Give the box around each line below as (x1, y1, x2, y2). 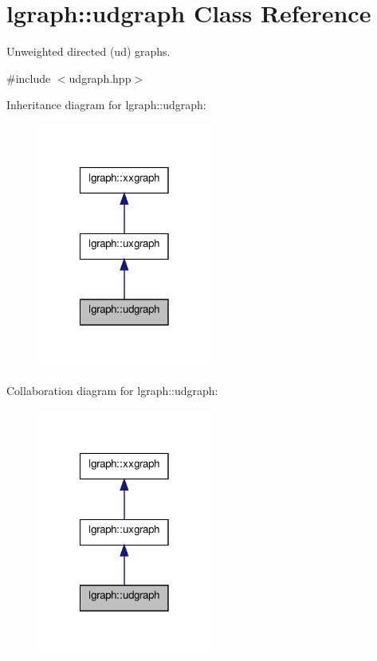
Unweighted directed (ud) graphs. (6, 43, 171, 60)
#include (6, 69, 51, 86)
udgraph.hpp (69, 69, 132, 86)
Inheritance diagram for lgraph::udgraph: (6, 96, 206, 113)
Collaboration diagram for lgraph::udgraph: (6, 382, 218, 399)
